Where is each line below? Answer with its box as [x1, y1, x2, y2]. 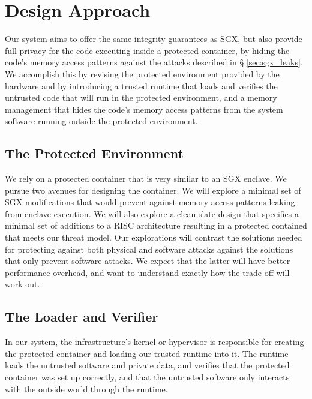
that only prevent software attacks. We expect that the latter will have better [5, 254, 290, 267]
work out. [5, 278, 40, 290]
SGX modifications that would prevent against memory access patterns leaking [5, 196, 295, 208]
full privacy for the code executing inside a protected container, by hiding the [5, 44, 290, 56]
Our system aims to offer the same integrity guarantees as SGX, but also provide [5, 32, 302, 45]
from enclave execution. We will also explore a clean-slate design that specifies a [5, 207, 299, 220]
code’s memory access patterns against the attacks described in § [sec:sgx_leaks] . [5, 56, 303, 68]
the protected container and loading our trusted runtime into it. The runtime [5, 347, 289, 359]
